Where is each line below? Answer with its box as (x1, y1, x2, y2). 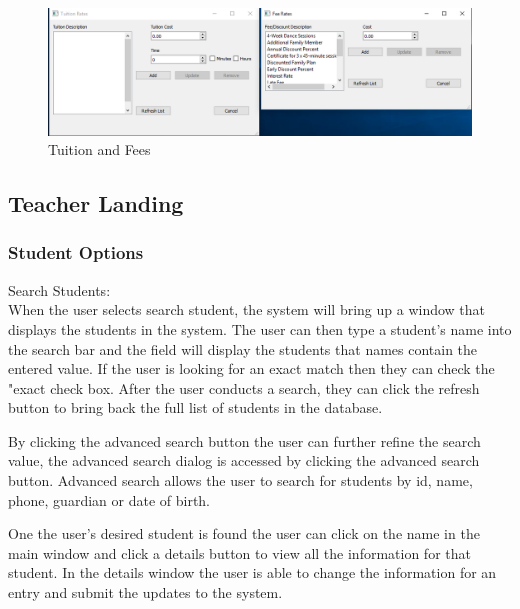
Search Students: (8, 279, 111, 300)
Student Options (8, 240, 144, 265)
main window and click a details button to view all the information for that (8, 542, 471, 563)
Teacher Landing (8, 188, 184, 219)
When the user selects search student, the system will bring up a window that (8, 299, 486, 320)
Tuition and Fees (48, 139, 151, 160)
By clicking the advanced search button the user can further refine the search (8, 430, 481, 451)
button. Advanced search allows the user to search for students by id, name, (8, 470, 473, 491)
